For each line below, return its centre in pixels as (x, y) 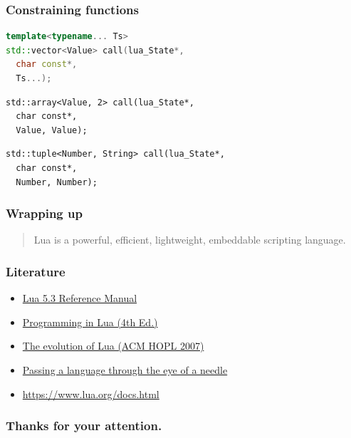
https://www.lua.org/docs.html (91, 393)
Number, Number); (57, 182)
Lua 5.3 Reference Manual (80, 298)
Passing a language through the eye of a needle (125, 369)
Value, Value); (52, 130)
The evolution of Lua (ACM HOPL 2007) (113, 346)
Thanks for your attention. (84, 426)
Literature (36, 271)
